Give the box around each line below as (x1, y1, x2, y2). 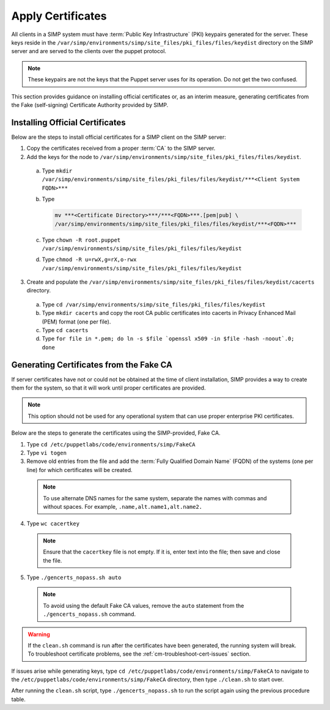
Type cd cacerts (42, 327, 89, 334)
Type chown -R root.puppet (42, 236, 121, 243)
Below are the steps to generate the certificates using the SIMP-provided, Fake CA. (11, 429, 221, 437)
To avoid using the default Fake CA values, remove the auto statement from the (43, 602, 244, 609)
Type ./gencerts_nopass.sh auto (26, 574, 122, 581)
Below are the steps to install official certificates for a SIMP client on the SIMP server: (11, 133, 226, 141)
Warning (28, 630, 50, 638)
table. (11, 695, 26, 703)
